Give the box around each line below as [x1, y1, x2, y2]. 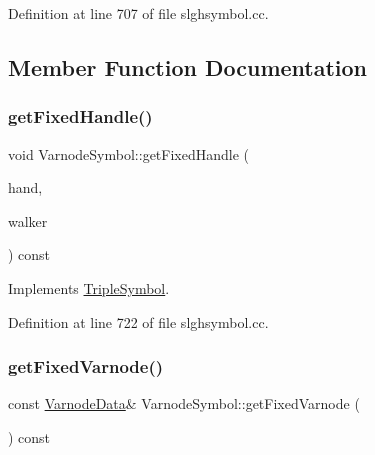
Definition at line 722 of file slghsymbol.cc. [8, 311, 269, 332]
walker [8, 210, 48, 231]
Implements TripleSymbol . [8, 277, 170, 298]
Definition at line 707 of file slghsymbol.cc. [8, 3, 269, 23]
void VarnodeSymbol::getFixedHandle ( [8, 143, 250, 164]
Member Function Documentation [8, 51, 368, 82]
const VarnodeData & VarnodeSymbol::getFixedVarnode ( [8, 393, 360, 414]
